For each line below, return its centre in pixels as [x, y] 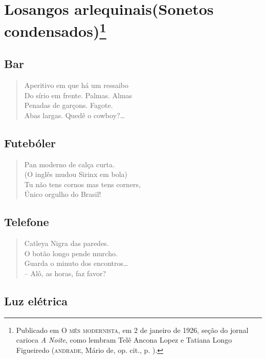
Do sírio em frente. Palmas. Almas [78, 95]
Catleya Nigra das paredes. [66, 243]
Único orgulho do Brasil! [63, 194]
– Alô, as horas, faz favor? [65, 273]
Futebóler [30, 142]
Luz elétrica [36, 301]
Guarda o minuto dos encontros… [76, 263]
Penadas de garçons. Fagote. [69, 105]
